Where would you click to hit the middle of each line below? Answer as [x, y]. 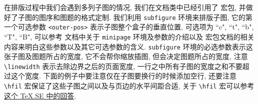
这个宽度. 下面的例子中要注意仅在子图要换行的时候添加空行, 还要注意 [124, 76]
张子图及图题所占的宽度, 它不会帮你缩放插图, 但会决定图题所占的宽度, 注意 [126, 56]
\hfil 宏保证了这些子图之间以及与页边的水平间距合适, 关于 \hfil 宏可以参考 [129, 86]
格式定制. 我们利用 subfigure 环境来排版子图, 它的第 [166, 17]
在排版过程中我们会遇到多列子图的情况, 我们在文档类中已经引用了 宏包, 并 [125, 7]
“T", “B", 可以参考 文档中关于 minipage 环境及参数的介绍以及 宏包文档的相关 [129, 36]
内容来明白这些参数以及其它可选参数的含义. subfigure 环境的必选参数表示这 [128, 46]
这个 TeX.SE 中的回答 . [40, 95]
